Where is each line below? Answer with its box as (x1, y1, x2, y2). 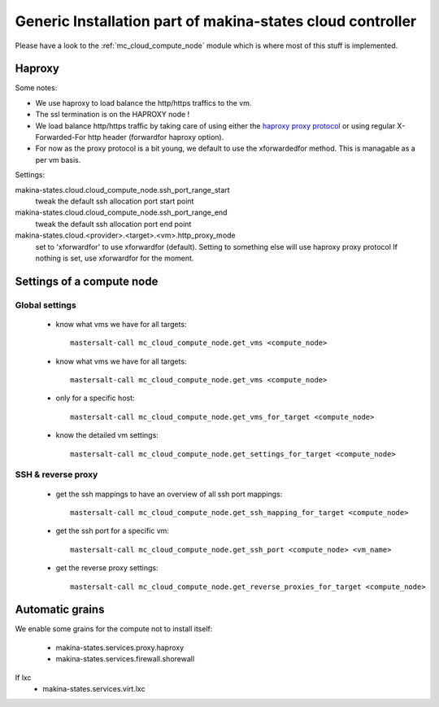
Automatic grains (15, 603, 105, 617)
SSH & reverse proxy (15, 469, 98, 480)
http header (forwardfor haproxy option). (87, 133, 224, 142)
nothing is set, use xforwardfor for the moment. (35, 253, 194, 263)
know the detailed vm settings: (55, 430, 159, 440)
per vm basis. (35, 155, 81, 164)
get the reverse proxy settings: (55, 563, 159, 573)
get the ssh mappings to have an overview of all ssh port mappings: (55, 489, 283, 499)
